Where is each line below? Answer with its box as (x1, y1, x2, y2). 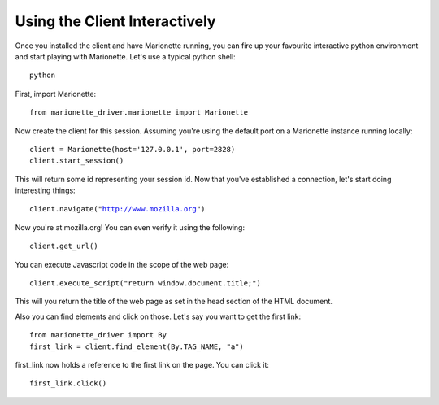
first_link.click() (29, 379, 107, 388)
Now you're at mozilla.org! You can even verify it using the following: (15, 222, 246, 232)
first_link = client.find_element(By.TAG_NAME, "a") (29, 342, 244, 351)
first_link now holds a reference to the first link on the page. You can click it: (15, 359, 270, 369)
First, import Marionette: (15, 89, 97, 98)
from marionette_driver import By (29, 330, 167, 340)
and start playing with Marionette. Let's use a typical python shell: (15, 51, 236, 61)
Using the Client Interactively (15, 12, 216, 30)
